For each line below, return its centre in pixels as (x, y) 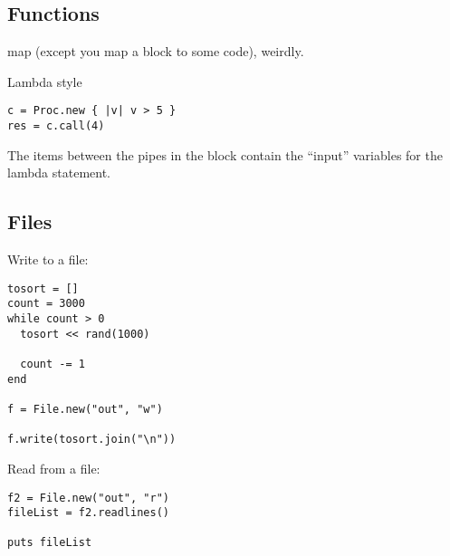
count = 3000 (46, 304)
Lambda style (45, 81)
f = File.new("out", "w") (85, 409)
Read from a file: (54, 468)
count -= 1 (53, 364)
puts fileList (50, 543)
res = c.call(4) (56, 126)
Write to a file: (48, 259)
